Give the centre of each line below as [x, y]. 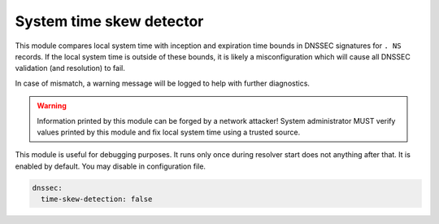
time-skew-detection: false [97, 199]
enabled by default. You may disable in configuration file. [111, 166]
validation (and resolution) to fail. [70, 68]
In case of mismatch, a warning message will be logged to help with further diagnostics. [163, 83]
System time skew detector [109, 21]
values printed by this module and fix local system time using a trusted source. [169, 132]
